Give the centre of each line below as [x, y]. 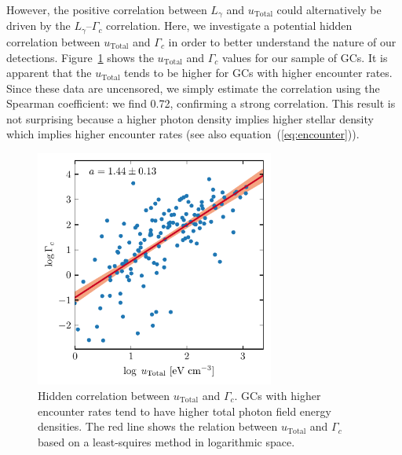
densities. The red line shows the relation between [158, 426]
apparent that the [49, 73]
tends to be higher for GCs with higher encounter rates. [258, 73]
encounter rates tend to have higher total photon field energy [185, 411]
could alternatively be [329, 9]
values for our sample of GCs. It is [305, 57]
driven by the [38, 26]
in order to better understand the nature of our [282, 41]
